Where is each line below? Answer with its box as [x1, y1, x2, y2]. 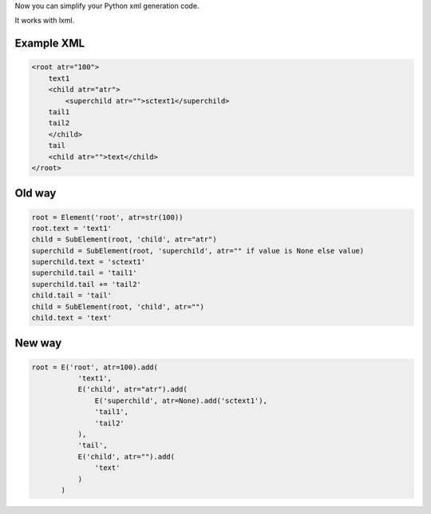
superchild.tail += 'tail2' [31, 280, 141, 289]
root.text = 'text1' [31, 224, 112, 233]
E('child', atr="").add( [77, 452, 176, 461]
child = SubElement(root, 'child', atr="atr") [31, 235, 217, 244]
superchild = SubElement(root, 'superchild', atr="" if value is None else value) [31, 246, 365, 255]
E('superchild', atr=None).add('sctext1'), [94, 396, 267, 405]
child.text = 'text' [31, 313, 112, 323]
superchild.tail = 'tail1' [31, 269, 137, 277]
